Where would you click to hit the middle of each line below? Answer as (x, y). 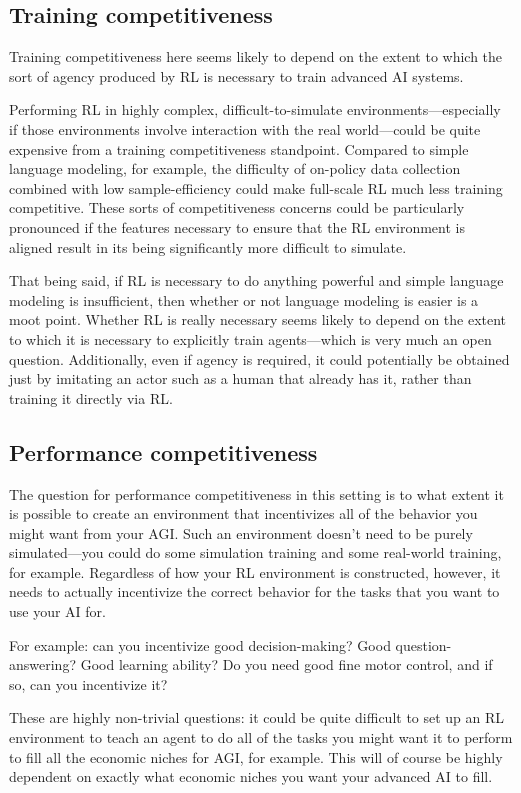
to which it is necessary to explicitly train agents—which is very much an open (250, 338)
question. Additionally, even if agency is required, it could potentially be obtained (259, 358)
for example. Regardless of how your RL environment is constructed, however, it (255, 571)
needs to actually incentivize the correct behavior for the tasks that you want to (254, 591)
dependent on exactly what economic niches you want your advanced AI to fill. (251, 776)
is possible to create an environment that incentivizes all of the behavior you (243, 513)
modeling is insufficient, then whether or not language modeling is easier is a (244, 299)
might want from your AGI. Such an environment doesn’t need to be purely (241, 532)
